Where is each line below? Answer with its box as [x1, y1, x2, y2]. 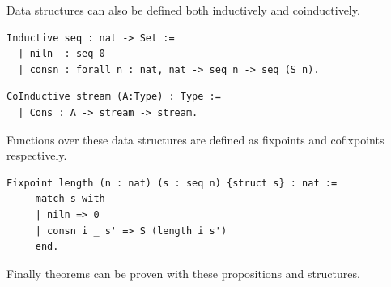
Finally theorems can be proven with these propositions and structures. [6, 264, 360, 281]
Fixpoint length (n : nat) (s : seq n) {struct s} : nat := [6, 177, 338, 189]
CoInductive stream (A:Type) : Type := [6, 91, 221, 103]
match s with [35, 193, 105, 205]
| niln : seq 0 [18, 48, 105, 60]
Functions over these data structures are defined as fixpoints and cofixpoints [6, 131, 385, 148]
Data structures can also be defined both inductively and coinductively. [6, 2, 360, 18]
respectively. [6, 147, 67, 164]
